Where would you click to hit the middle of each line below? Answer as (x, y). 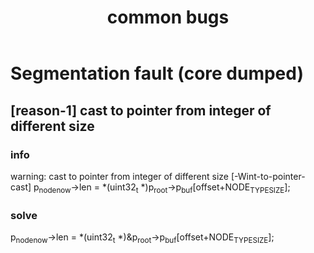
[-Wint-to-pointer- (268, 176)
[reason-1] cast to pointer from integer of (141, 110)
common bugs (168, 17)
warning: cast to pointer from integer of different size (119, 176)
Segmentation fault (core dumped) (157, 73)
